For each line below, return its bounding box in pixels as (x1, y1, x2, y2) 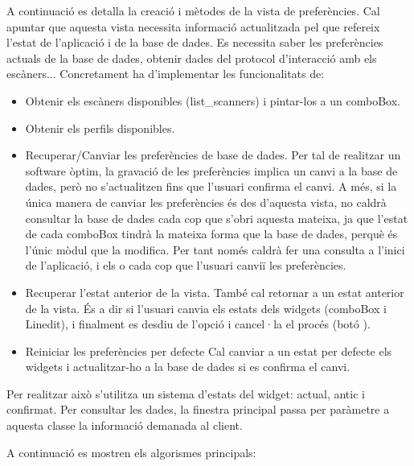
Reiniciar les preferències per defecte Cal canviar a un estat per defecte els (25, 342, 392, 359)
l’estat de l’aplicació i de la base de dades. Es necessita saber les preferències (6, 34, 383, 51)
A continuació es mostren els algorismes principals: (6, 443, 256, 460)
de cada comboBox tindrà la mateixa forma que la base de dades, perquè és (25, 225, 398, 242)
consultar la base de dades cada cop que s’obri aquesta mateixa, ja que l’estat (25, 209, 408, 226)
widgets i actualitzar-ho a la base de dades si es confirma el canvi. (25, 358, 350, 375)
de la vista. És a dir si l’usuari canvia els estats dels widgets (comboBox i (25, 299, 387, 316)
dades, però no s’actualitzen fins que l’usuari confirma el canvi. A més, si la (25, 178, 397, 195)
